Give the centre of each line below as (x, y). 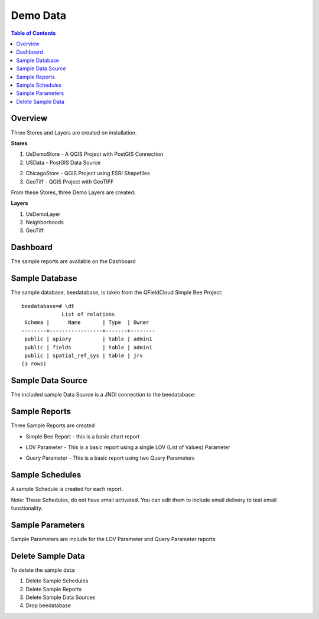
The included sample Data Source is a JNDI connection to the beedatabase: (103, 395)
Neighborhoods (45, 222)
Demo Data (39, 15)
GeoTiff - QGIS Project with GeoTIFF (70, 181)
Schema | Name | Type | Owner (87, 322)
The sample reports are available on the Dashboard (73, 261)
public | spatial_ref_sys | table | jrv (84, 356)
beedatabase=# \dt (48, 306)
